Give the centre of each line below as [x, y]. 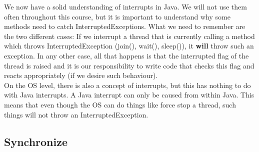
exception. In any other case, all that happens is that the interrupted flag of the [126, 55]
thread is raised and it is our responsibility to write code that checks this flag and [129, 65]
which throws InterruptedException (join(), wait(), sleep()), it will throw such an [129, 46]
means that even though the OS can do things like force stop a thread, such [120, 104]
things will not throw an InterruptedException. [76, 114]
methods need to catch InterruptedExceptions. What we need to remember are [125, 26]
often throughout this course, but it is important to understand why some [117, 16]
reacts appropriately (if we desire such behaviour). [81, 75]
